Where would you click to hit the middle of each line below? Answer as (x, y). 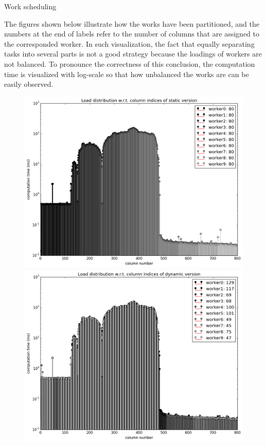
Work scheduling (30, 6)
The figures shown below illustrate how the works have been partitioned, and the (132, 23)
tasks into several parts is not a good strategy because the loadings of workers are (133, 54)
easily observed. (29, 84)
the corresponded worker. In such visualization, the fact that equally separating (129, 43)
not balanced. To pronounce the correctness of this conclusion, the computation (130, 63)
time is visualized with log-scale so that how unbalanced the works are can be (127, 74)
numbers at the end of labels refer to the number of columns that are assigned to (132, 34)
